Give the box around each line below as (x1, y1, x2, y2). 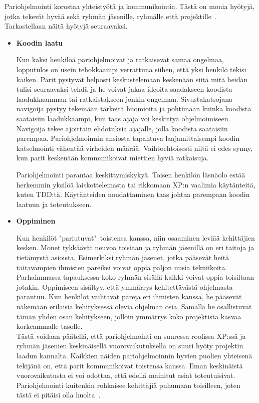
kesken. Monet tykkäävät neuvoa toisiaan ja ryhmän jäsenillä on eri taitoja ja (16, 242, 254, 253)
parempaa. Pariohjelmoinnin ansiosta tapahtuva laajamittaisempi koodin (16, 133, 240, 143)
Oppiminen (16, 216, 56, 226)
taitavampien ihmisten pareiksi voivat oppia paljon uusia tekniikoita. (16, 262, 227, 272)
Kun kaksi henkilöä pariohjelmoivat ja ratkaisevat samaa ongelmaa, (16, 54, 224, 65)
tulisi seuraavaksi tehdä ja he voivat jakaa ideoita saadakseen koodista (16, 84, 232, 94)
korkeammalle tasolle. (16, 321, 83, 331)
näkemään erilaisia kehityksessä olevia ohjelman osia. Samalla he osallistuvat (16, 301, 252, 312)
